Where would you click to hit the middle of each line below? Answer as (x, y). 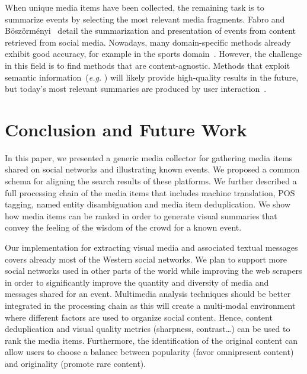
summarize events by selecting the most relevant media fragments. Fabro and (145, 19)
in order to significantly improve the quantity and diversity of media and (137, 282)
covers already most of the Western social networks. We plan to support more (146, 259)
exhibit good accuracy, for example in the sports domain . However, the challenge (153, 54)
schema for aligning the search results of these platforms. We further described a (151, 181)
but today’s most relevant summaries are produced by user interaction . (136, 89)
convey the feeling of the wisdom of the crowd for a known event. (123, 227)
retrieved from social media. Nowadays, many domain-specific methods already (148, 42)
